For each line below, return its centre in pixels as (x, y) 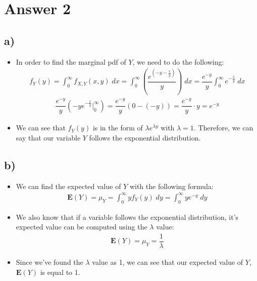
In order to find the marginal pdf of (71, 61)
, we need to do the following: (178, 61)
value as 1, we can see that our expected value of (168, 262)
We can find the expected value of (68, 186)
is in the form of (118, 128)
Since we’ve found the (49, 262)
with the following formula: (171, 186)
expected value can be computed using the (82, 227)
